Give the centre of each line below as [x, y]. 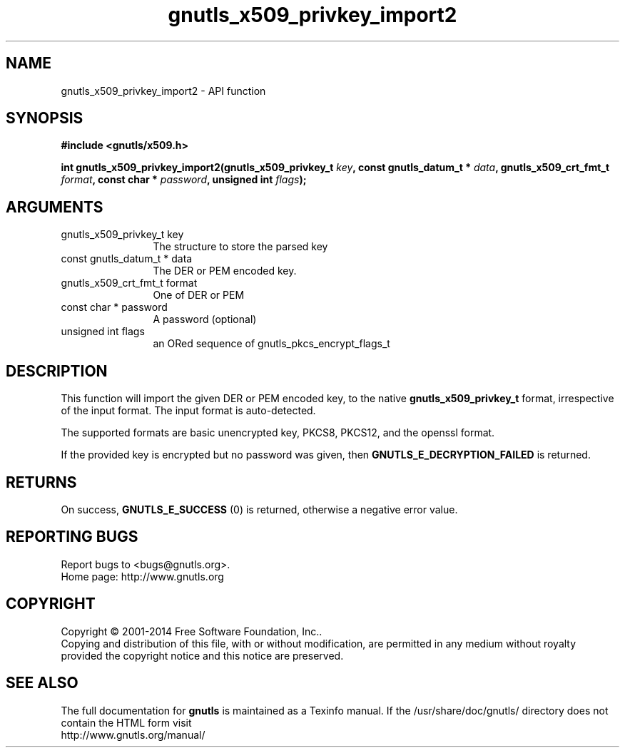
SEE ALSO [42, 683]
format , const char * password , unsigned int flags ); [184, 180]
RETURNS [41, 482]
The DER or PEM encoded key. [225, 271]
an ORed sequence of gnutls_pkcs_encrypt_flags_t [271, 344]
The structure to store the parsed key [240, 247]
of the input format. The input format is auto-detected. [188, 411]
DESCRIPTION [57, 371]
